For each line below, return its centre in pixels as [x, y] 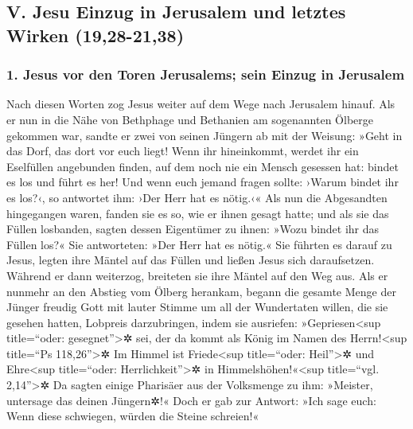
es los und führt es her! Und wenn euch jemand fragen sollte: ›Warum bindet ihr [203, 182]
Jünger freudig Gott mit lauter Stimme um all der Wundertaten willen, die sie [197, 307]
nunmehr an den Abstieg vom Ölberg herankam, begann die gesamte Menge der [201, 291]
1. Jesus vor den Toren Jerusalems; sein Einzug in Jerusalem [206, 74]
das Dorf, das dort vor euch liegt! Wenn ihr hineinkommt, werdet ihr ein [183, 151]
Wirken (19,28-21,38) [95, 35]
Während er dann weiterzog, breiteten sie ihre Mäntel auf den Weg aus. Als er [197, 275]
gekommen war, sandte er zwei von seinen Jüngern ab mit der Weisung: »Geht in [205, 135]
